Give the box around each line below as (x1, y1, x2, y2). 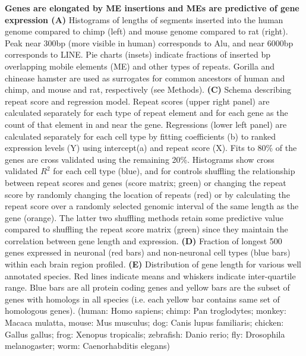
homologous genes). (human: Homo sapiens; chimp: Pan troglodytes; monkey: (5, 304, 286, 317)
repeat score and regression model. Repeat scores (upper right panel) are (5, 94, 270, 107)
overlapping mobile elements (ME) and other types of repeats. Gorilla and (5, 59, 275, 72)
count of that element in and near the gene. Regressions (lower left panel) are (5, 118, 287, 130)
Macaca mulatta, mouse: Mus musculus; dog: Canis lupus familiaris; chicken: (5, 316, 284, 329)
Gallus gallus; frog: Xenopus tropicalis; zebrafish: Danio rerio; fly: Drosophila (5, 327, 285, 340)
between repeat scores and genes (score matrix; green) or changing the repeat (5, 176, 286, 188)
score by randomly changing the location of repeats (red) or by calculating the (5, 188, 290, 200)
